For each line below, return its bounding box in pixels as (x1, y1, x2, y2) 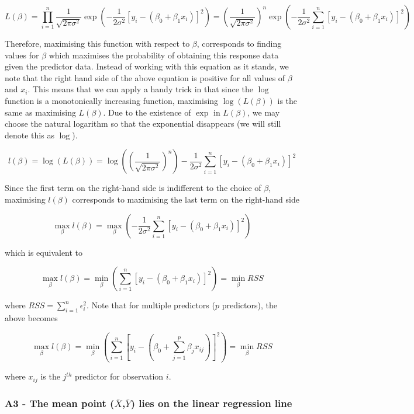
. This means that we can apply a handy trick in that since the (27, 83, 254, 95)
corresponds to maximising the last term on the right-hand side (72, 193, 299, 205)
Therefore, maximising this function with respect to (5, 37, 190, 49)
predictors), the (222, 299, 277, 311)
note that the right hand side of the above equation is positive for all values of (5, 71, 285, 84)
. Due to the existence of (103, 106, 191, 118)
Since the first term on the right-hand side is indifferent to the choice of (5, 182, 261, 194)
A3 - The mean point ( (5, 395, 115, 410)
